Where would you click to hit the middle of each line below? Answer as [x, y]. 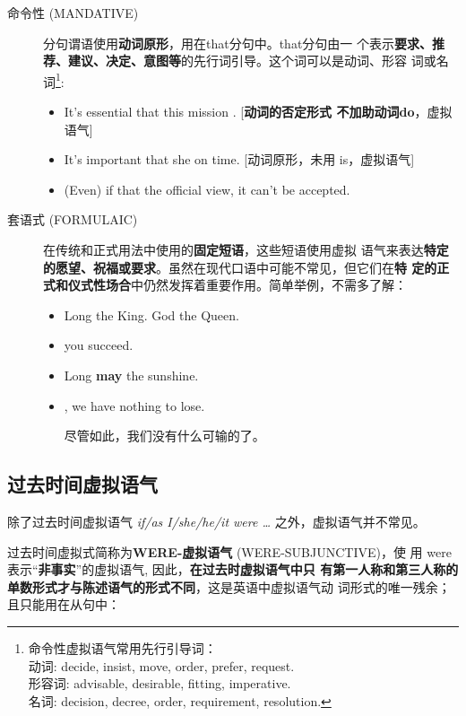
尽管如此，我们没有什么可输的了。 [164, 436]
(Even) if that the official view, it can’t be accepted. [207, 189]
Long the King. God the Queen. [151, 314]
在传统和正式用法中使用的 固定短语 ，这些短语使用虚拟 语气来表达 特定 [246, 249]
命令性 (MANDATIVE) [73, 13]
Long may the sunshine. [131, 375]
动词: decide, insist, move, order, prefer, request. [161, 665]
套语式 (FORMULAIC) [73, 219]
